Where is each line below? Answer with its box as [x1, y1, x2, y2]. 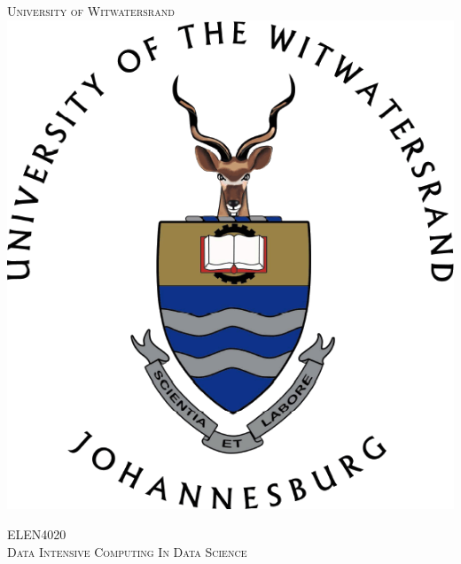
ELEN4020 [7, 525, 66, 544]
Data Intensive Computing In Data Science [7, 542, 247, 560]
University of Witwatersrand [7, 2, 175, 19]
